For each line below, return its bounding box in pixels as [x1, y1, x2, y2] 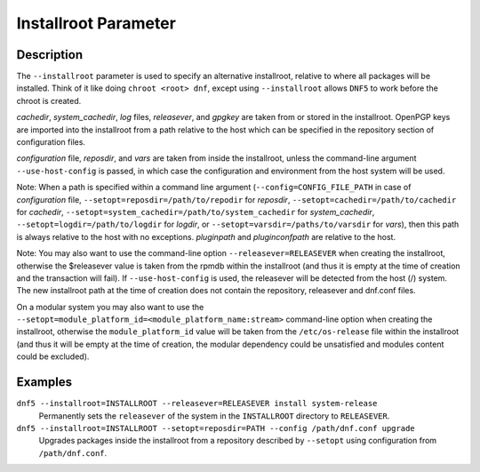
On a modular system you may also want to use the [16, 301, 204, 312]
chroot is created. [16, 95, 82, 106]
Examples [16, 374, 73, 390]
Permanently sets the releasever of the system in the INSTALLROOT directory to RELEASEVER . [38, 410, 390, 421]
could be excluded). [16, 351, 90, 362]
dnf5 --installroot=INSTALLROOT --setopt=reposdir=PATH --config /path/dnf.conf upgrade [16, 423, 415, 433]
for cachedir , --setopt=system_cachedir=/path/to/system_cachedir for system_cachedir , [16, 206, 375, 217]
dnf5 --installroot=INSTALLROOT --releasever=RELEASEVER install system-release [16, 398, 378, 409]
